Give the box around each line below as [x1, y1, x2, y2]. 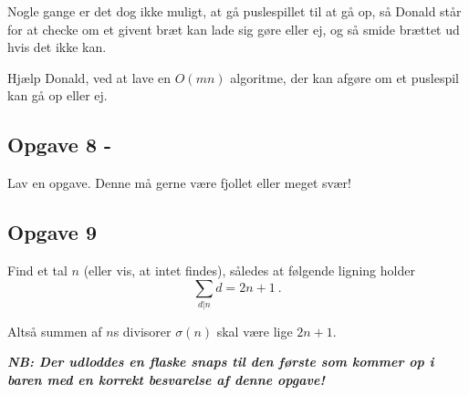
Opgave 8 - [7, 130, 112, 159]
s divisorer [113, 321, 172, 340]
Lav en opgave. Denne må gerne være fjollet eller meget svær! [7, 173, 352, 192]
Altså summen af [7, 321, 102, 340]
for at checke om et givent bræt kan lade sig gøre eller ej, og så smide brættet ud [7, 19, 460, 38]
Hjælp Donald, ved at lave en [7, 68, 172, 87]
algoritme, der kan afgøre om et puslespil [230, 68, 459, 87]
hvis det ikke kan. [7, 37, 107, 57]
